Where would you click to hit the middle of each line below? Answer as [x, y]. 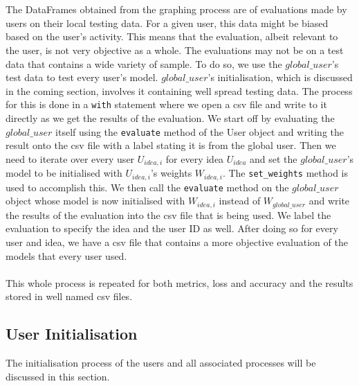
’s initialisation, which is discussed [280, 77]
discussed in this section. [58, 376]
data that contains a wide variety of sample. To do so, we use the [144, 63]
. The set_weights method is [285, 173]
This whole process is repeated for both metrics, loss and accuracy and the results [179, 282]
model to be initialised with [64, 173]
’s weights [171, 173]
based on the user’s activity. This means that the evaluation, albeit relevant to [172, 36]
